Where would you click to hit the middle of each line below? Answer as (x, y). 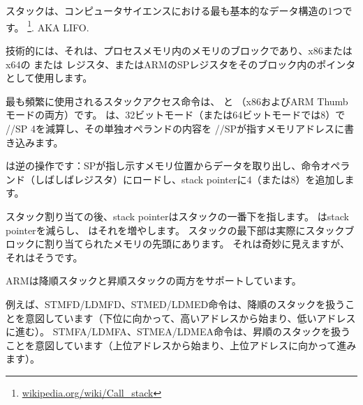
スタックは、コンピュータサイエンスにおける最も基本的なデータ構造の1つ (174, 11)
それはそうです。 (44, 257)
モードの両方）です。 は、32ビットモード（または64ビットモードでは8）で (176, 115)
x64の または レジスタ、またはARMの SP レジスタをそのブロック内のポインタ (181, 64)
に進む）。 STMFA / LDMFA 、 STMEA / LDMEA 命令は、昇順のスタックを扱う (178, 331)
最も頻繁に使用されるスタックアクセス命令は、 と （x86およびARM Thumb (177, 101)
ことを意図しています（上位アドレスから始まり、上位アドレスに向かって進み (181, 345)
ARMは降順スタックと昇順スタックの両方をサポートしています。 (154, 281)
